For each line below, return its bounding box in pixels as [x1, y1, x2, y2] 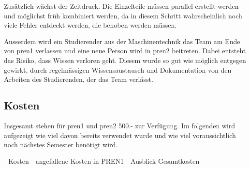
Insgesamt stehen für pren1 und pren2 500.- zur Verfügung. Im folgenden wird [4, 120, 235, 130]
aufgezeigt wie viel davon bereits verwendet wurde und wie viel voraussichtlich [4, 130, 236, 140]
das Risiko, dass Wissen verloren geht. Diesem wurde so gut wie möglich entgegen [4, 55, 246, 65]
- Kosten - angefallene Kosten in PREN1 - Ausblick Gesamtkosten [4, 155, 200, 166]
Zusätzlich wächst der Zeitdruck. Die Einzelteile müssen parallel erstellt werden [4, 1, 239, 11]
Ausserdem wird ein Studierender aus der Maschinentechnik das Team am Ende [4, 36, 240, 46]
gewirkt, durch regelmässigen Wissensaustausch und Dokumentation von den [4, 64, 232, 75]
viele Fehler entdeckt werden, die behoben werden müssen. [4, 20, 177, 30]
